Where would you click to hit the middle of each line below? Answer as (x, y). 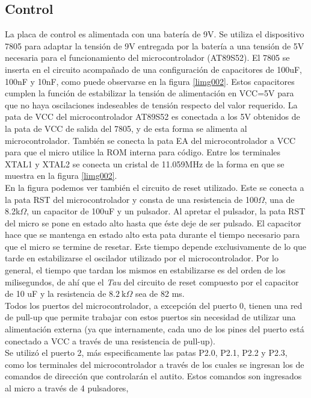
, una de (279, 199)
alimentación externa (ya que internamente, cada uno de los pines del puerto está (155, 329)
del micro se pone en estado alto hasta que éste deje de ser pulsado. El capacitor (153, 222)
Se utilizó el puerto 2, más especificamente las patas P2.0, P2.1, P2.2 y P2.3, (146, 353)
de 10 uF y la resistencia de (56, 294)
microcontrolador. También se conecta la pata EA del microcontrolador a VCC (150, 140)
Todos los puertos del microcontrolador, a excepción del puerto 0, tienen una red (154, 305)
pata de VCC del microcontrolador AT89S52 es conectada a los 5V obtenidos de (152, 117)
